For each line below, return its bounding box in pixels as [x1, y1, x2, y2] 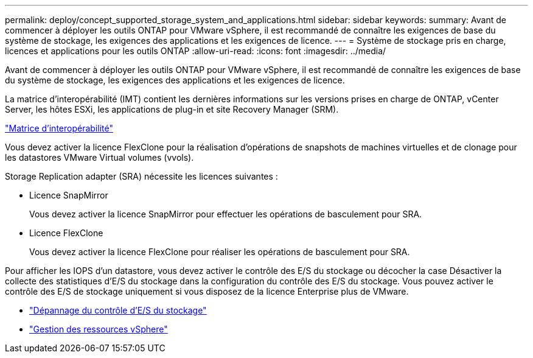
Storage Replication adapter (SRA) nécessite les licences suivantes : [5, 171, 278, 181]
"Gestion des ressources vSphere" [29, 324, 168, 334]
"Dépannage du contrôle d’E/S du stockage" [29, 305, 207, 315]
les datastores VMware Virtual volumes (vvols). [5, 152, 194, 163]
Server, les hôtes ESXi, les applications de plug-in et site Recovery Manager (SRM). [5, 104, 339, 114]
